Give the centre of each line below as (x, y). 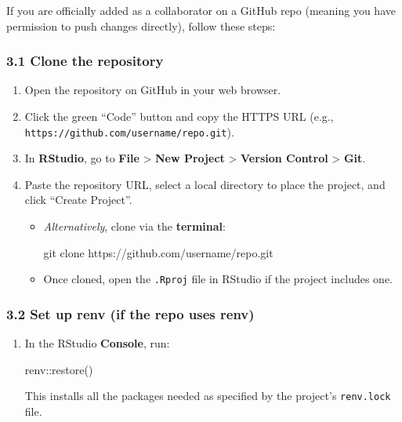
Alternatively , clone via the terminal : (134, 226)
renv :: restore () (59, 369)
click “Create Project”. (78, 200)
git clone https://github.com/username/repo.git (158, 252)
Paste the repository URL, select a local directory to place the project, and (205, 184)
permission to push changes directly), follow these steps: (141, 25)
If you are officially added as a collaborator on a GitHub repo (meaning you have (201, 10)
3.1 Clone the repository (85, 61)
